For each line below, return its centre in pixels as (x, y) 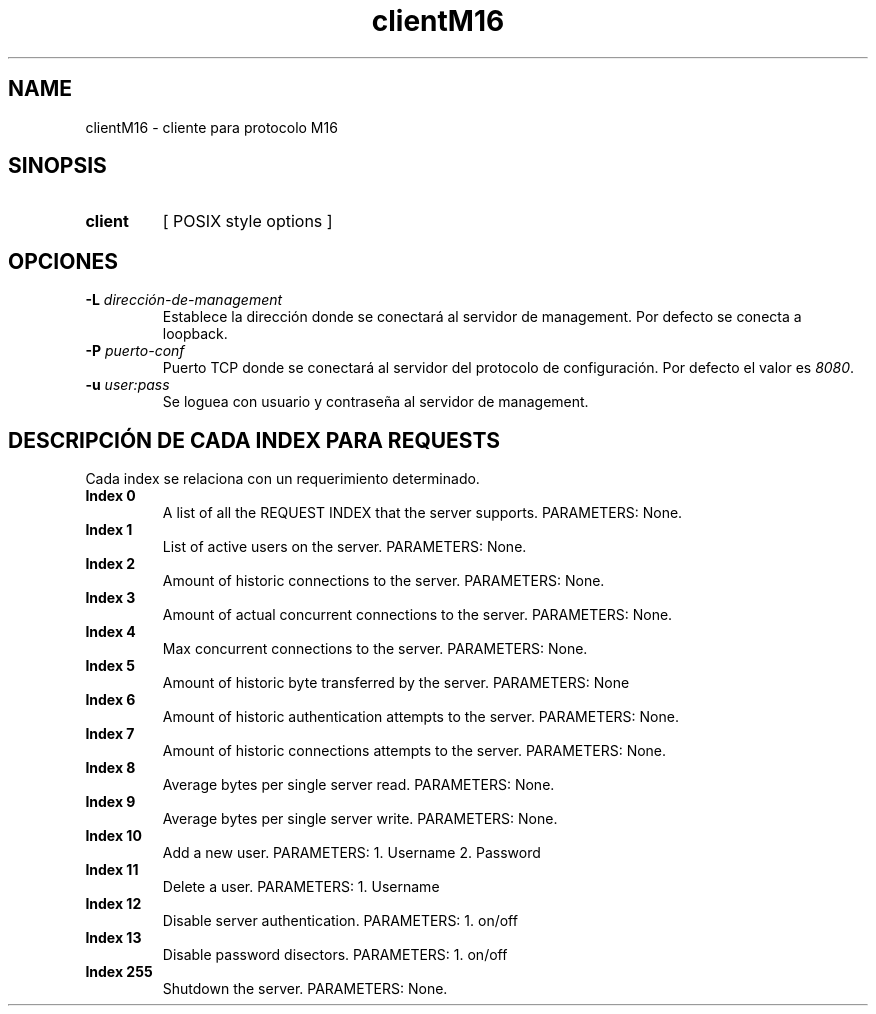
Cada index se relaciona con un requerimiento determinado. (282, 479)
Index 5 (110, 666)
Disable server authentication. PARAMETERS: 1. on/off (340, 921)
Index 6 (110, 700)
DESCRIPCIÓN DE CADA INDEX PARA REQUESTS (254, 440)
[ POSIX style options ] (247, 221)
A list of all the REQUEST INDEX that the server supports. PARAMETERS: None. (422, 513)
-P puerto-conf (135, 351)
